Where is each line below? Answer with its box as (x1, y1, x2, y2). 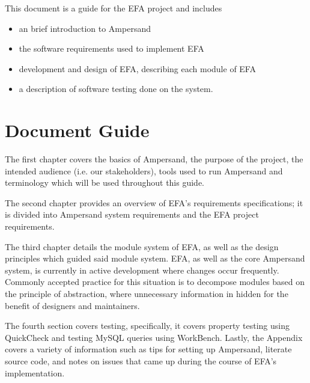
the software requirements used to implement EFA (19, 42, 204, 55)
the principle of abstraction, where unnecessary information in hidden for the (5, 287, 288, 300)
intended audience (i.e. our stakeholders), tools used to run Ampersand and (5, 164, 283, 177)
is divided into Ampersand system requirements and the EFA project (5, 208, 259, 221)
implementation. (5, 366, 65, 379)
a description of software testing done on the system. (19, 82, 213, 95)
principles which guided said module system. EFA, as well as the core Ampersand (5, 252, 305, 265)
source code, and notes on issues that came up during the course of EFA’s (5, 355, 277, 367)
